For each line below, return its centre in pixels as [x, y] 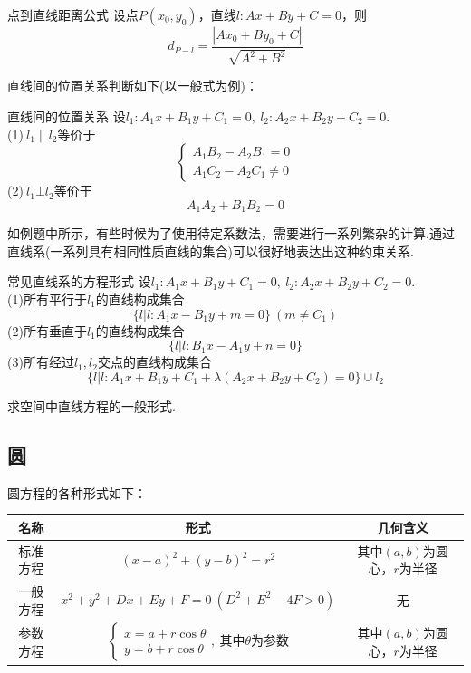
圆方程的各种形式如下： [77, 492]
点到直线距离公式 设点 [73, 14]
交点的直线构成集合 [154, 362]
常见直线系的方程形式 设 [79, 281]
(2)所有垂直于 [47, 330]
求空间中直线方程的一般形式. [91, 405]
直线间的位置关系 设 [67, 116]
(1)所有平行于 [47, 299]
